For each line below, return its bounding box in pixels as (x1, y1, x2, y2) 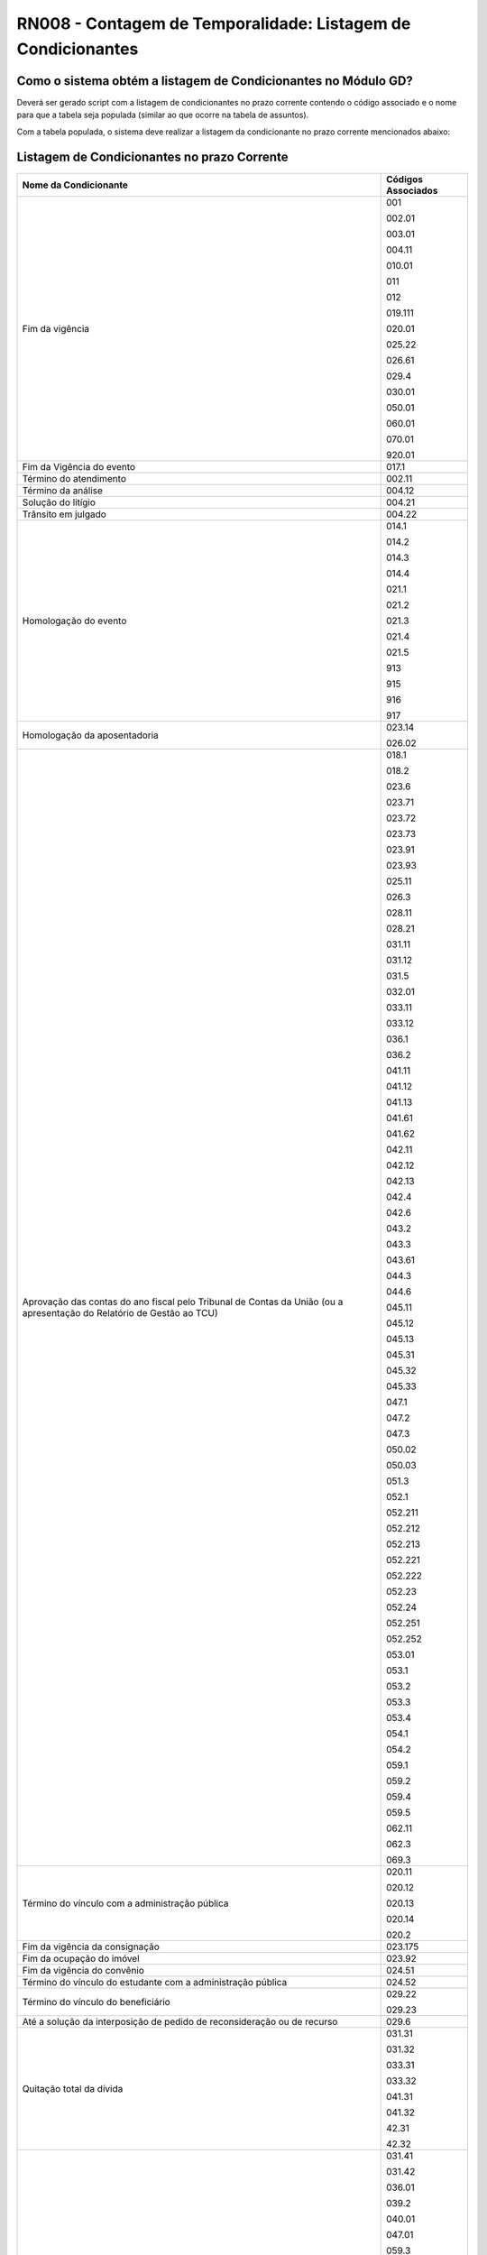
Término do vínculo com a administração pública (22, 1897, 229, 1910)
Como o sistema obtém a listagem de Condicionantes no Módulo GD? (16, 73, 414, 88)
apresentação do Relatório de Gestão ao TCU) (22, 1306, 218, 1319)
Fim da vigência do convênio (22, 1964, 144, 1976)
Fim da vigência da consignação (22, 1940, 160, 1953)
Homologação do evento (22, 614, 127, 627)
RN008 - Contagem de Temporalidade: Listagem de (16, 14, 411, 33)
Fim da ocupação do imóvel (22, 1952, 140, 1965)
